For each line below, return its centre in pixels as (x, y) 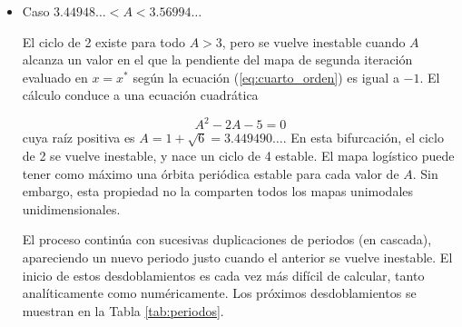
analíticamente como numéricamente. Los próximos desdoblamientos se (219, 293)
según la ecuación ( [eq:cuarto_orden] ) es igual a (266, 77)
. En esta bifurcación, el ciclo (363, 138)
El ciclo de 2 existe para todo (103, 41)
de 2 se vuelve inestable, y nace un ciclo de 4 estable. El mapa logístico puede (238, 156)
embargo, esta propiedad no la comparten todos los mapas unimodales (218, 191)
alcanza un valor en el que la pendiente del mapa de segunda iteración (217, 59)
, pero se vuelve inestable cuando (314, 41)
